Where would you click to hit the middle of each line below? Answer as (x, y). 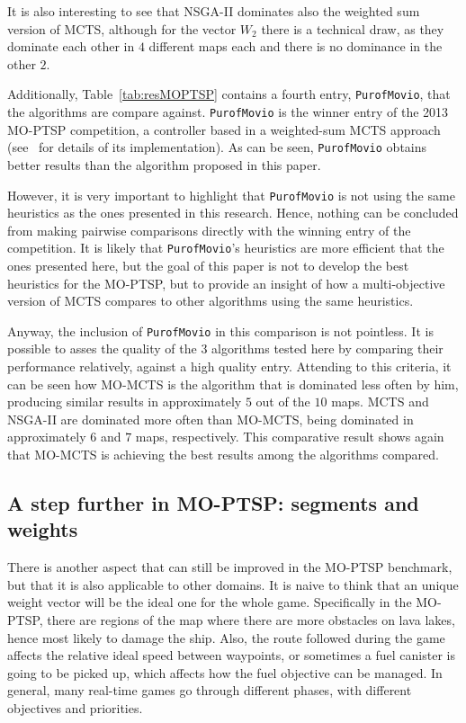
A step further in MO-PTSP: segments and (213, 503)
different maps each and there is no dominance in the (296, 46)
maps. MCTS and (380, 402)
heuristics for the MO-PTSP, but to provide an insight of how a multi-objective (226, 283)
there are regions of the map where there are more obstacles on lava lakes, (251, 620)
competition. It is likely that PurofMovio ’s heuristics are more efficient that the (226, 248)
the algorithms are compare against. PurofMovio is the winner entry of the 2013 (228, 112)
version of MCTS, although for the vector (122, 28)
